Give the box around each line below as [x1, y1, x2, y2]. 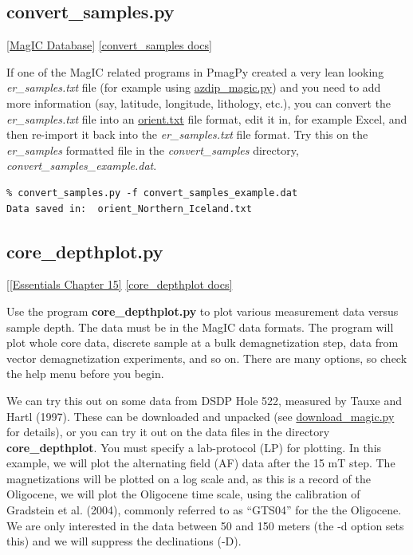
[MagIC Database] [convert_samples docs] [6, 37, 212, 53]
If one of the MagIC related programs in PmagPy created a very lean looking [6, 63, 384, 80]
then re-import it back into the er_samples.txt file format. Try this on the [6, 126, 368, 143]
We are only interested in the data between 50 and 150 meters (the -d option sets [6, 517, 404, 533]
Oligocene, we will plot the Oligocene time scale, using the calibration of [6, 486, 360, 502]
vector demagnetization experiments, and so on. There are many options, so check [6, 349, 407, 366]
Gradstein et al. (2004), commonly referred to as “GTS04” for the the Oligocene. [6, 502, 402, 518]
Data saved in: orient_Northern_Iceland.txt [6, 203, 252, 215]
